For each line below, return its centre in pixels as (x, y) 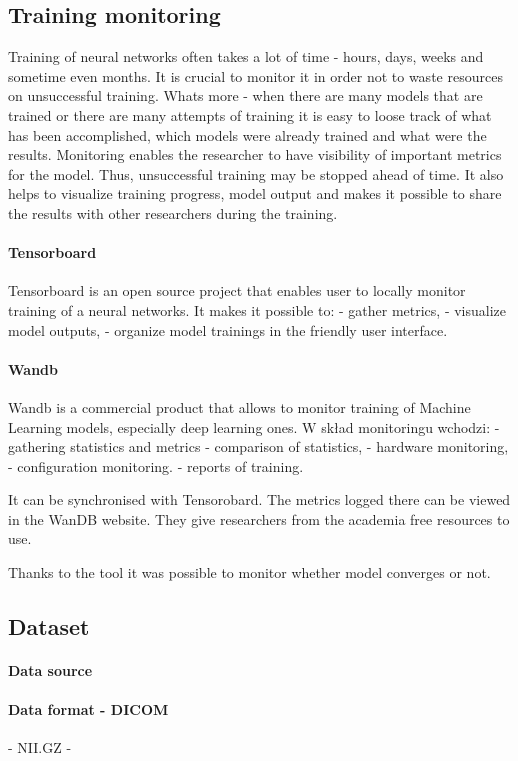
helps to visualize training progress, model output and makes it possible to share (255, 193)
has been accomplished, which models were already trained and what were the (247, 134)
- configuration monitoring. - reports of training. (156, 465)
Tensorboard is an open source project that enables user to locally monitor (237, 290)
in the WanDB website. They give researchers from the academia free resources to (259, 518)
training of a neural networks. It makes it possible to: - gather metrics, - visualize (257, 309)
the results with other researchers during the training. (173, 212)
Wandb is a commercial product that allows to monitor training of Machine (239, 406)
